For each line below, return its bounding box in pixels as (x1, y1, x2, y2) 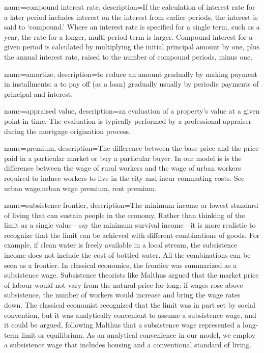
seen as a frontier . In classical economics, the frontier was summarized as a (4, 259, 237, 270)
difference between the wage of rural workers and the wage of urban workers (4, 162, 241, 173)
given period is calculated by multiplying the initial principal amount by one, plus (4, 41, 260, 52)
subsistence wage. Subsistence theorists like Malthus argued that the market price (4, 269, 259, 280)
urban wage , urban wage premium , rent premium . (4, 182, 157, 193)
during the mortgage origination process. (4, 125, 131, 136)
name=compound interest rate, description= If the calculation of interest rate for (4, 2, 255, 12)
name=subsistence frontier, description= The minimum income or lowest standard (4, 200, 258, 210)
